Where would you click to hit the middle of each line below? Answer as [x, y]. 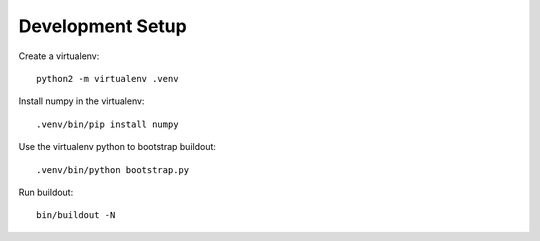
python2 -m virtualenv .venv [107, 78]
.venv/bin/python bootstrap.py [113, 169]
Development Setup [102, 26]
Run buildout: [46, 192]
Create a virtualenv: [59, 56]
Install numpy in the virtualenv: [81, 101]
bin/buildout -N [76, 215]
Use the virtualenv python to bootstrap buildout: [117, 147]
